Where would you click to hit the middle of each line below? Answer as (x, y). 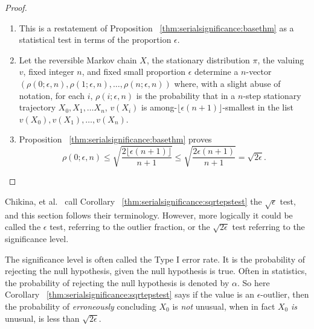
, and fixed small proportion (134, 72)
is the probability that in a (186, 95)
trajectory (37, 107)
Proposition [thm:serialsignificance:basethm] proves (115, 139)
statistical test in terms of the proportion (95, 40)
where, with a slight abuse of (227, 83)
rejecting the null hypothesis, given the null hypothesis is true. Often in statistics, (156, 271)
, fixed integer (49, 72)
